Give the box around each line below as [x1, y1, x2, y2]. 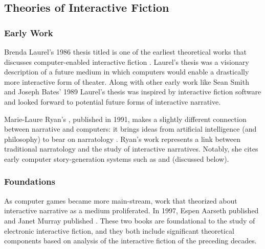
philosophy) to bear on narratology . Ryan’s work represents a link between [4, 133, 240, 144]
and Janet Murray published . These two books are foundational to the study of [4, 215, 255, 226]
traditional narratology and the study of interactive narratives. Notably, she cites [4, 143, 258, 154]
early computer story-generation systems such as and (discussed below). [4, 153, 229, 164]
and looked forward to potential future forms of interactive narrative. [4, 96, 221, 107]
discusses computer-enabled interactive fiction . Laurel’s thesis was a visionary [4, 56, 249, 67]
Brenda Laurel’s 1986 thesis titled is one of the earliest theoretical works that [4, 46, 247, 57]
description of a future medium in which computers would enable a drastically [4, 66, 249, 77]
